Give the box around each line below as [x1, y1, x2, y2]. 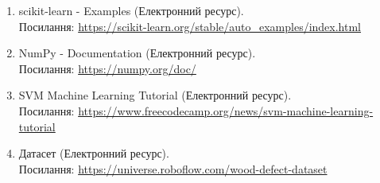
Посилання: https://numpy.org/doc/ [18, 60, 196, 76]
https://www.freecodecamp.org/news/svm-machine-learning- [78, 102, 374, 119]
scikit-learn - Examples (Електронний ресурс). [18, 2, 244, 18]
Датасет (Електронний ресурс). [18, 145, 169, 162]
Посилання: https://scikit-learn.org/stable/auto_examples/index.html [18, 18, 362, 34]
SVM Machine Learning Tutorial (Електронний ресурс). [18, 87, 292, 103]
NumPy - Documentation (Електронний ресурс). [18, 45, 256, 61]
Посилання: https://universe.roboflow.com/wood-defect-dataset [18, 160, 328, 177]
